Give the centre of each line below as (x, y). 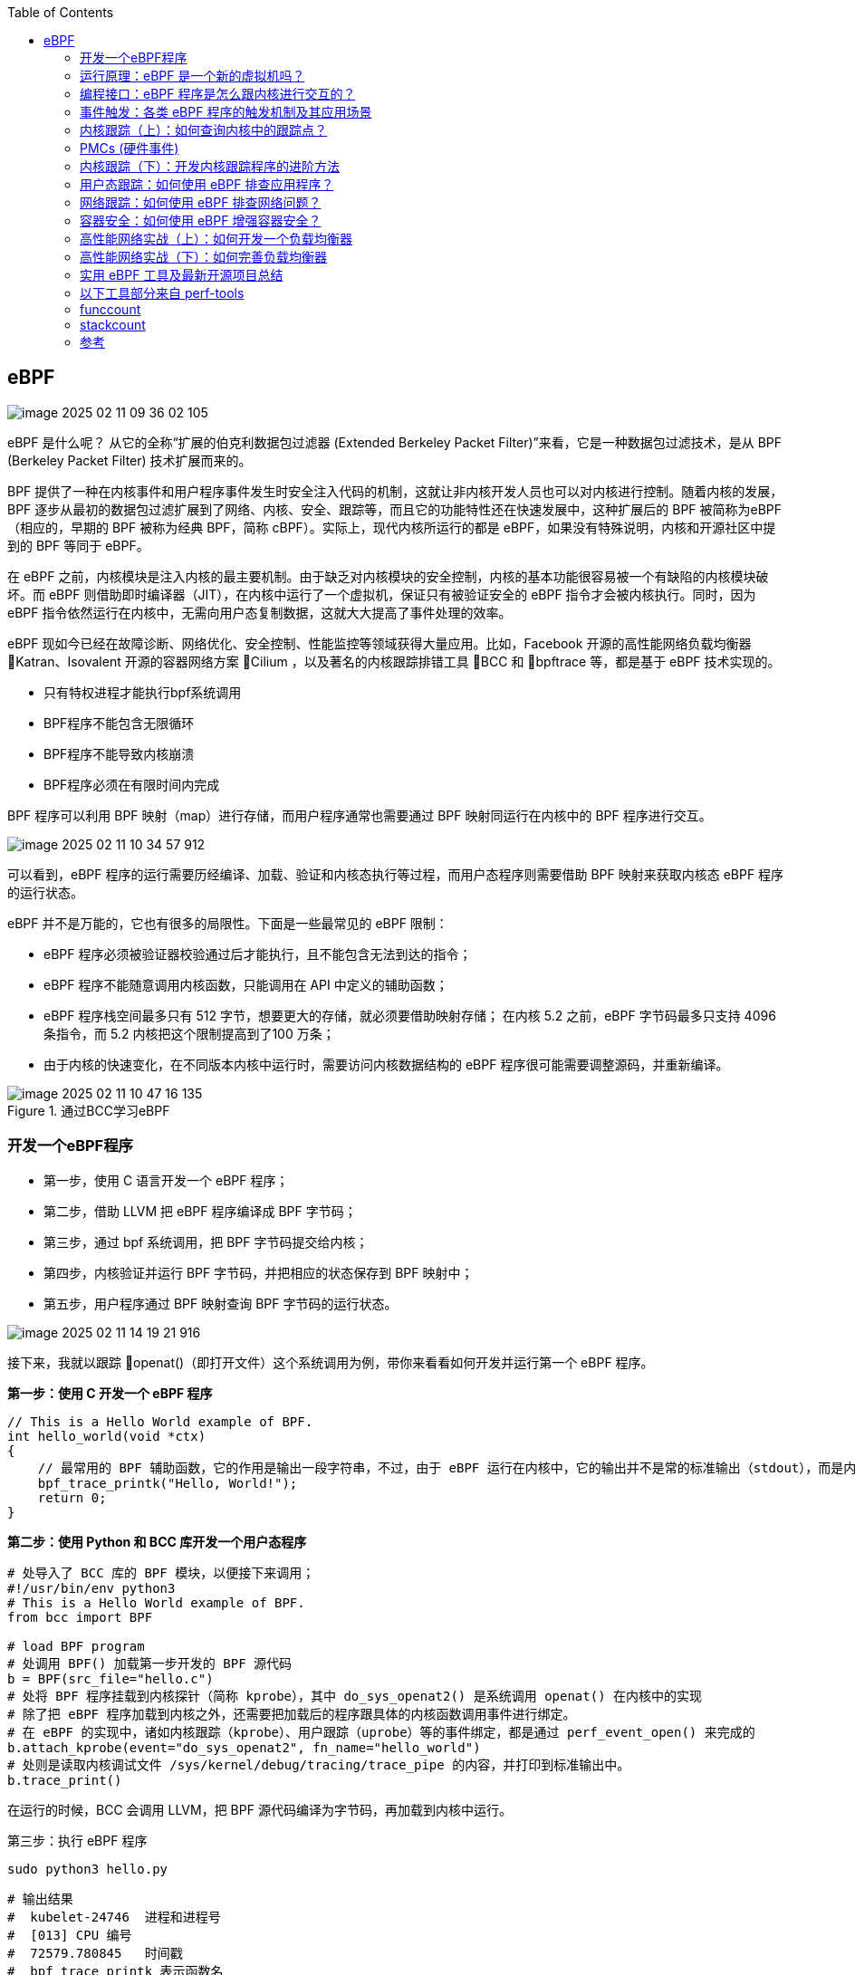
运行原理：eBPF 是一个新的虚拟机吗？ (192, 76)
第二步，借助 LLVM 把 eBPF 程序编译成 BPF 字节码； (200, 1211)
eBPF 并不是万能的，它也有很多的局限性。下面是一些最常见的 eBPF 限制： (228, 923)
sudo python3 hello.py (88, 1869)
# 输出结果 (40, 1898)
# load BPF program (76, 1646)
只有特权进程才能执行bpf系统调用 (143, 692)
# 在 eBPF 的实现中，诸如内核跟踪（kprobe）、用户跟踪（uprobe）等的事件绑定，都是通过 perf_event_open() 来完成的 (381, 1732)
